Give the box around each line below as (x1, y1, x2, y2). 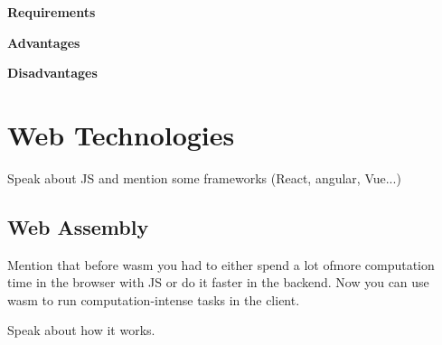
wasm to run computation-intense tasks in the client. (7, 290, 300, 309)
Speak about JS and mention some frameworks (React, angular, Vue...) (7, 168, 401, 187)
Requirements (7, 3, 96, 21)
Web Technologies (7, 116, 235, 153)
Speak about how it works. (7, 321, 155, 340)
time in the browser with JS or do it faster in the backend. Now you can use (7, 273, 429, 292)
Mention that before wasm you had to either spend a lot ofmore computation (7, 255, 435, 274)
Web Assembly (7, 212, 149, 240)
